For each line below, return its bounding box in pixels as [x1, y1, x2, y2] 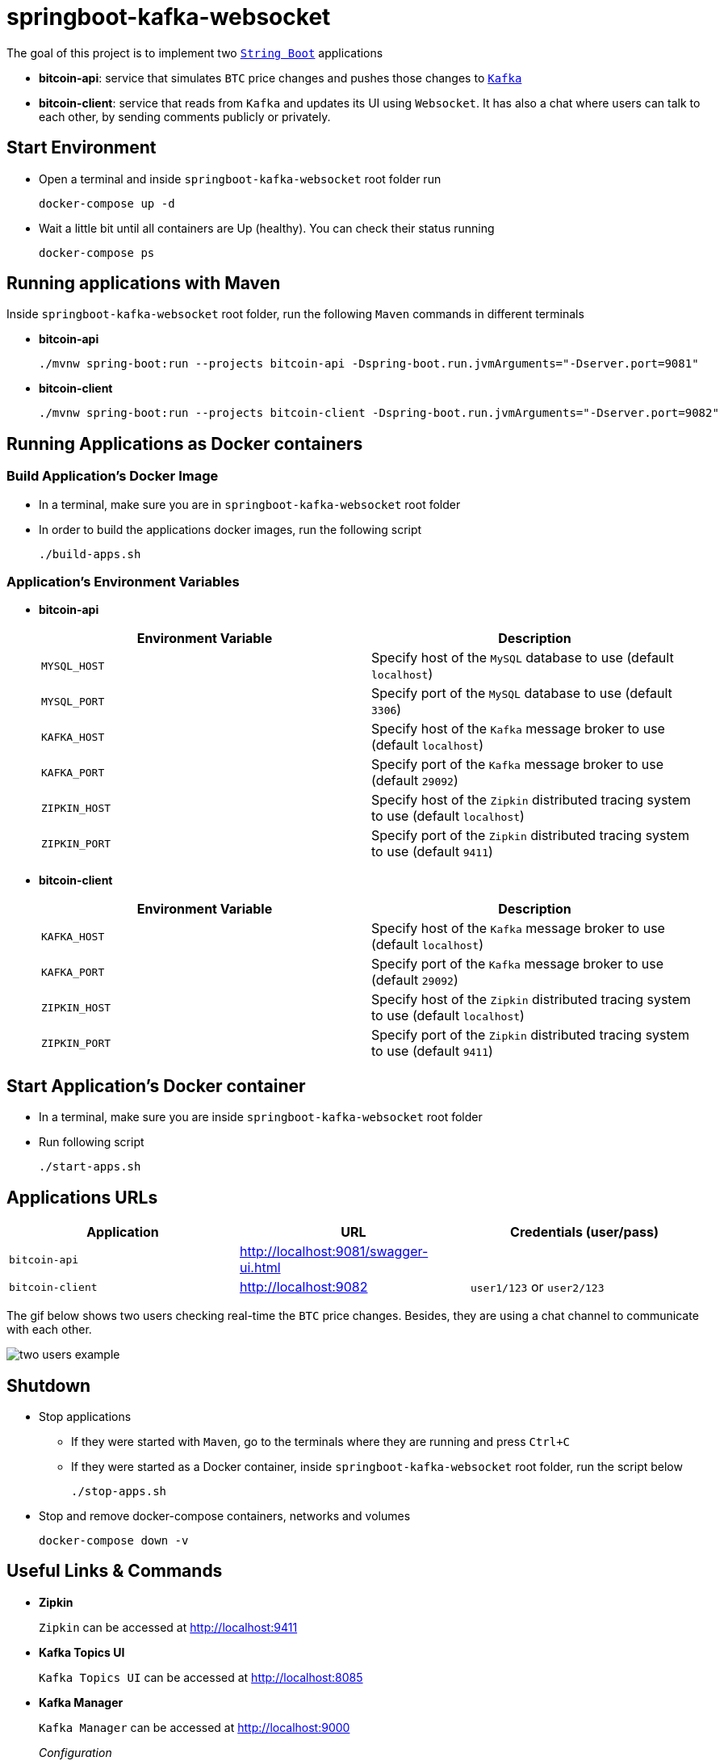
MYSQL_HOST [41, 659, 105, 672]
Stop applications [39, 1409, 132, 1423]
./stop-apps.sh [71, 1484, 167, 1498]
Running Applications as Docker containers [6, 433, 363, 454]
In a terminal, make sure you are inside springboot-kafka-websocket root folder [39, 1110, 483, 1124]
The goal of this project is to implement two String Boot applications [6, 45, 383, 60]
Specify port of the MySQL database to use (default [371, 685, 672, 702]
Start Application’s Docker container [6, 1075, 306, 1096]
